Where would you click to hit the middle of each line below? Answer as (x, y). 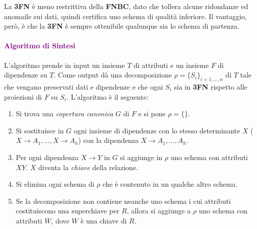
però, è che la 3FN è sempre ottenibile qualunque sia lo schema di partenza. (122, 26)
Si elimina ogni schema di (55, 184)
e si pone (152, 113)
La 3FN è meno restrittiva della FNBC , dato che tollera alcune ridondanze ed (126, 6)
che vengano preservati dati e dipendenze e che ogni (84, 86)
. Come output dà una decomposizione (113, 75)
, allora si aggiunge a (159, 211)
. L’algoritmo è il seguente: (107, 96)
